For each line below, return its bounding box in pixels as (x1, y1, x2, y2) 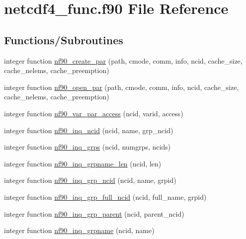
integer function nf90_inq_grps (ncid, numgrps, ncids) (4, 142, 171, 152)
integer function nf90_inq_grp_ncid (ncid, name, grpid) (4, 175, 176, 185)
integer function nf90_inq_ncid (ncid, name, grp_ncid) (4, 125, 173, 135)
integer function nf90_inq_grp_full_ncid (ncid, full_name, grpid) (4, 191, 207, 202)
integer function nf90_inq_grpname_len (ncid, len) (4, 158, 162, 168)
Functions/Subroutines (4, 32, 123, 47)
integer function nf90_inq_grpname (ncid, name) (4, 225, 155, 236)
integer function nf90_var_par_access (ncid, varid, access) (4, 108, 183, 118)
